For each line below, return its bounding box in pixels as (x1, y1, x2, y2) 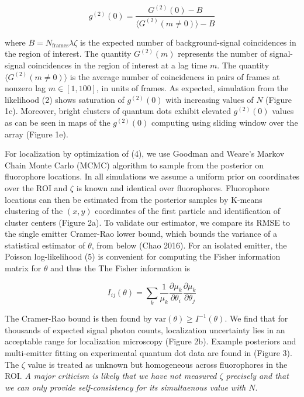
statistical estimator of (5, 239, 85, 251)
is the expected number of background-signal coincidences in (80, 36, 296, 48)
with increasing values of (165, 93, 254, 105)
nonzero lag (5, 82, 46, 94)
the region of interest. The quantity (5, 47, 132, 60)
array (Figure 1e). (5, 127, 68, 140)
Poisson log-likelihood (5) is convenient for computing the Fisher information (5, 250, 281, 263)
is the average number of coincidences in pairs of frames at (70, 70, 280, 82)
